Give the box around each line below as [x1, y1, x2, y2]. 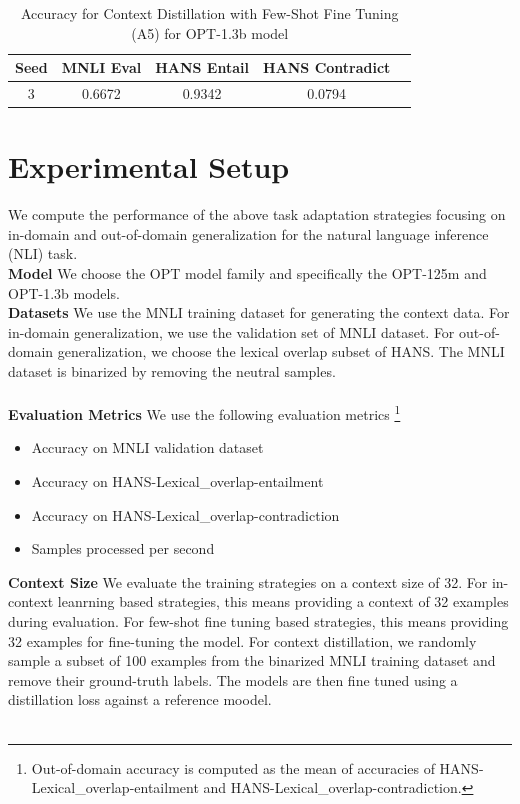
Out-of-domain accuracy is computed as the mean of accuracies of [31, 757, 435, 778]
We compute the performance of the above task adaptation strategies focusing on [8, 204, 506, 225]
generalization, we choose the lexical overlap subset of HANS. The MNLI [57, 341, 505, 362]
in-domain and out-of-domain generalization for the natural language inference [8, 223, 489, 244]
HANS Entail [155, 57, 249, 78]
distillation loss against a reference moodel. [8, 689, 272, 710]
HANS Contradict [262, 57, 391, 78]
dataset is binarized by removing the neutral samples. [8, 361, 336, 381]
